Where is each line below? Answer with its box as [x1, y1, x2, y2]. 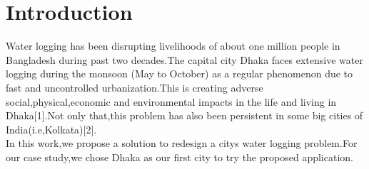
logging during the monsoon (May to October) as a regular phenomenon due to [6, 66, 353, 81]
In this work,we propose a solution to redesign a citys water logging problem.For [6, 136, 358, 151]
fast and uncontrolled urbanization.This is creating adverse [6, 80, 263, 94]
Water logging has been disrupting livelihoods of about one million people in [6, 38, 340, 53]
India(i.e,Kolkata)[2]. [6, 121, 97, 136]
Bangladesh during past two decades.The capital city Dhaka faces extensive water [6, 52, 363, 67]
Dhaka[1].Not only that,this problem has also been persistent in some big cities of [6, 108, 363, 123]
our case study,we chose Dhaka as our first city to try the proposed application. [6, 149, 353, 164]
